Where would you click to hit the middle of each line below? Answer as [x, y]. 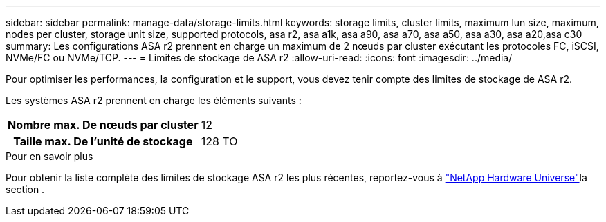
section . [25, 189]
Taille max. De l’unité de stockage [103, 141]
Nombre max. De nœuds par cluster [103, 125]
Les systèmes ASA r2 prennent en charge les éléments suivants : [154, 100]
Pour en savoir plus [49, 156]
